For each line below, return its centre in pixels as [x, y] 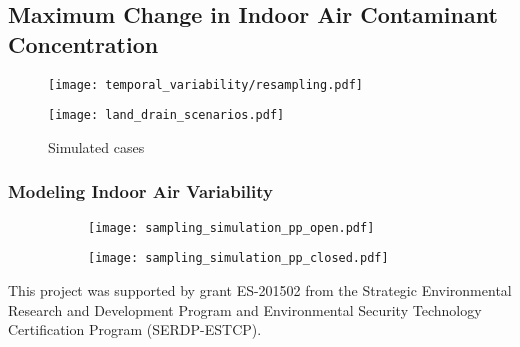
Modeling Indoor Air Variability [141, 191]
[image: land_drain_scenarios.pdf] [166, 115]
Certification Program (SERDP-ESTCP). [135, 329]
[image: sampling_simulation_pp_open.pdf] [231, 227]
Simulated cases [96, 146]
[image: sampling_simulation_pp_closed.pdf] [238, 258]
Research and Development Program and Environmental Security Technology [245, 309]
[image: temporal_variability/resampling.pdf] [205, 84]
